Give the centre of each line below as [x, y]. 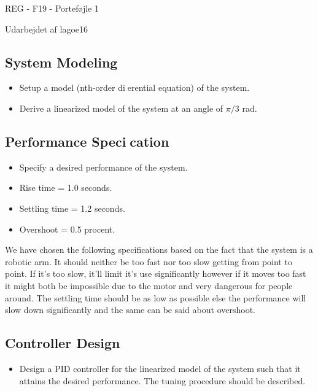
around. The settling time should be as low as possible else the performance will [156, 297]
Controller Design [63, 343]
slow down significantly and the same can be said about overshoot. [130, 310]
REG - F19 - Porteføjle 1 [52, 8]
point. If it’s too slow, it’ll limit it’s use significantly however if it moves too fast [156, 273]
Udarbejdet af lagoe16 [47, 29]
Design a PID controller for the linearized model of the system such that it [160, 368]
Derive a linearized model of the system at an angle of [121, 108]
